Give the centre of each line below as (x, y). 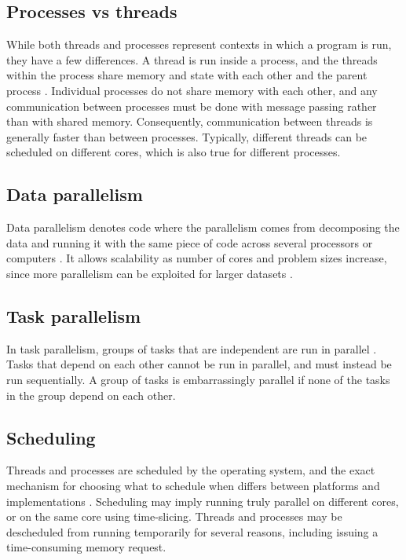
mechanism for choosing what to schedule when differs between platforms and (193, 485)
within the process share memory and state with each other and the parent (187, 75)
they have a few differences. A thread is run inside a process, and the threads (192, 59)
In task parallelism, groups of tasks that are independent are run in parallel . (192, 348)
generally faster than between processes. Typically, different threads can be (187, 136)
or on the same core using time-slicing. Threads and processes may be (174, 516)
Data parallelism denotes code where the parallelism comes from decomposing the (203, 227)
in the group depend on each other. (91, 395)
